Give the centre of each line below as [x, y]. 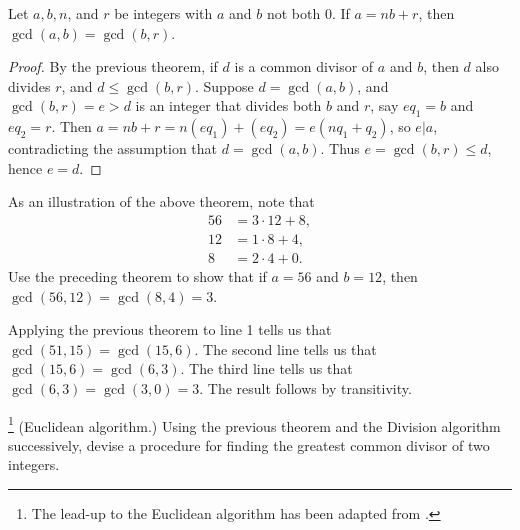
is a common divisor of [304, 66]
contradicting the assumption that [113, 148]
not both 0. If [308, 13]
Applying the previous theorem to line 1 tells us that [170, 329]
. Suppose [224, 85]
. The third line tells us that [266, 368]
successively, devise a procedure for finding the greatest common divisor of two [249, 444]
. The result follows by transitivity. [305, 388]
